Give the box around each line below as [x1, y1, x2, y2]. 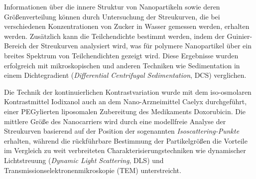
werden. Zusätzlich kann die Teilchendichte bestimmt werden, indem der [4, 30, 225, 41]
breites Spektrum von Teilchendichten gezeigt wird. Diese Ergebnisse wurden [4, 50, 239, 60]
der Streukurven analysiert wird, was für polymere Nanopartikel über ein [28, 40, 252, 51]
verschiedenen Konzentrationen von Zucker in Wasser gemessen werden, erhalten [4, 21, 250, 31]
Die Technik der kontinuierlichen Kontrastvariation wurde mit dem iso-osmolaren [4, 86, 252, 97]
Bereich [4, 40, 27, 51]
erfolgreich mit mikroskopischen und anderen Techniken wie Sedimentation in [4, 60, 240, 70]
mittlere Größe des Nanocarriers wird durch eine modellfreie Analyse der [4, 116, 226, 126]
